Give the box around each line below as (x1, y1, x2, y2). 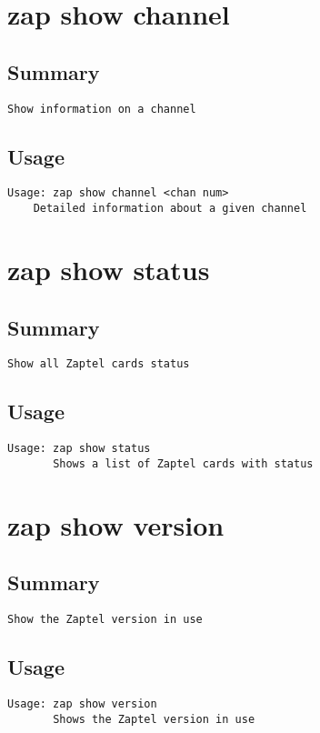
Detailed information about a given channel (33, 202, 307, 216)
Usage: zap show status (7, 442, 151, 456)
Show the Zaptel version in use (7, 613, 203, 627)
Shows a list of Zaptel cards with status (53, 457, 314, 470)
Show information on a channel (7, 102, 196, 115)
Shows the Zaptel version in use (53, 712, 255, 726)
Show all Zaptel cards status (7, 357, 190, 371)
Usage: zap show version (7, 697, 157, 710)
